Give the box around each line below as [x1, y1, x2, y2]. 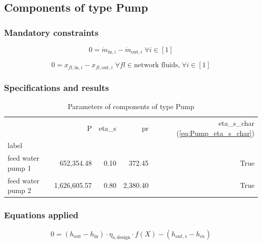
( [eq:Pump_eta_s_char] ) [176, 127, 254, 138]
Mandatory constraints [4, 26, 99, 38]
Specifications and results [4, 81, 109, 93]
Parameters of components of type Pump [68, 101, 194, 112]
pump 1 [8, 162, 31, 173]
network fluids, [134, 62, 180, 69]
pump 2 [8, 185, 31, 196]
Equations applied [4, 209, 79, 221]
